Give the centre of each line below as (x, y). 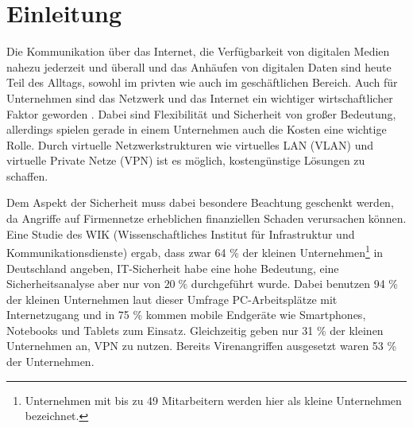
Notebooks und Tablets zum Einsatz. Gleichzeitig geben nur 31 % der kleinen (195, 330)
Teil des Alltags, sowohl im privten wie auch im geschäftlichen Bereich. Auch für (202, 82)
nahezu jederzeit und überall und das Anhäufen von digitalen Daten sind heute (199, 66)
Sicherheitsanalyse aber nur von (83, 284)
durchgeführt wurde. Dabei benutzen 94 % (294, 284)
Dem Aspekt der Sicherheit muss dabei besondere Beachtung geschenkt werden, (200, 202)
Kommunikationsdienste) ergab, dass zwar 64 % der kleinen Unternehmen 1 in (195, 251)
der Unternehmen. (50, 362)
